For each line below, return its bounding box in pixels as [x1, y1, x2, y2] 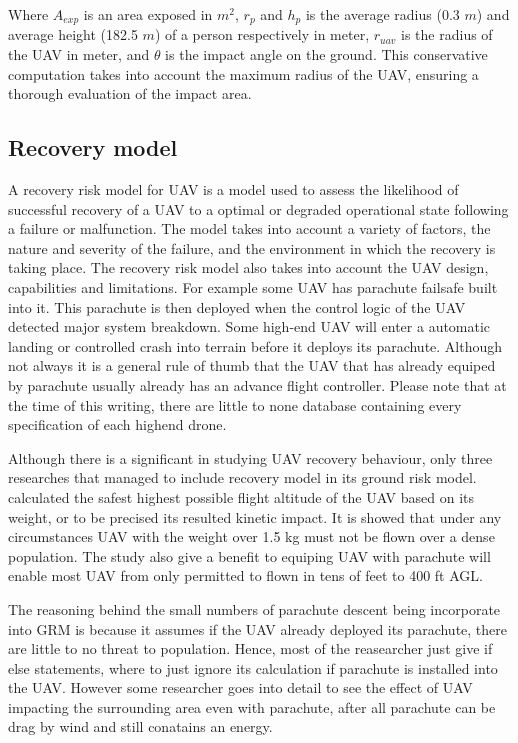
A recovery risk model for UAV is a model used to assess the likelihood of [8, 179, 459, 200]
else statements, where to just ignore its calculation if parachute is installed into [8, 657, 498, 678]
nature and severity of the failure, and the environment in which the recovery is [8, 237, 496, 258]
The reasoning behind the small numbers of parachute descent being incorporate [8, 598, 501, 619]
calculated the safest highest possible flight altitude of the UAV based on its [8, 486, 475, 507]
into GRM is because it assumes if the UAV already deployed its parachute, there [8, 618, 507, 639]
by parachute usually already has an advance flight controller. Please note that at [8, 374, 507, 395]
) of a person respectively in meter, [154, 24, 370, 45]
